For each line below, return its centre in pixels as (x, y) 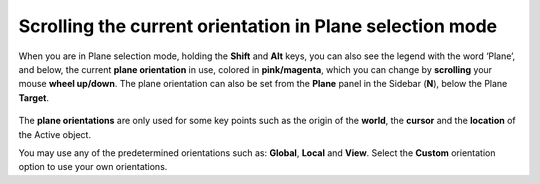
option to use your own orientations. (93, 167)
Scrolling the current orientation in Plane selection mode (258, 26)
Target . (34, 97)
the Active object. (55, 134)
